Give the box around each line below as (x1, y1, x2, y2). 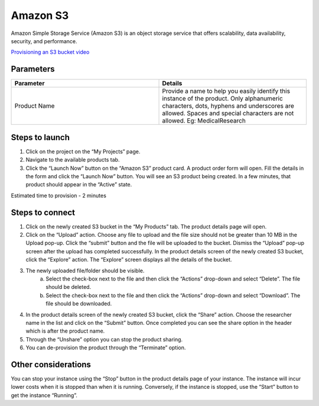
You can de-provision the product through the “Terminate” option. (25, 344, 186, 352)
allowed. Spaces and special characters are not (162, 109, 294, 118)
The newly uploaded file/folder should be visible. (25, 267, 145, 274)
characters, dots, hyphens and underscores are (162, 102, 295, 110)
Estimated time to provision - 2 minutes (11, 192, 106, 199)
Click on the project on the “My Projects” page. (25, 148, 141, 155)
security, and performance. (11, 37, 77, 44)
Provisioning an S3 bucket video (11, 49, 90, 56)
